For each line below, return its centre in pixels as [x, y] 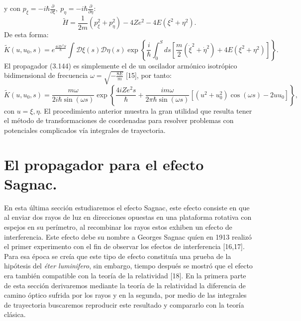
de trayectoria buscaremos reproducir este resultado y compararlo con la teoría [124, 304]
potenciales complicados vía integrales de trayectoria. [85, 130]
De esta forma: [26, 34]
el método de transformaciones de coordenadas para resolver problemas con [119, 120]
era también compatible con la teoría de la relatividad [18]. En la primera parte [125, 275]
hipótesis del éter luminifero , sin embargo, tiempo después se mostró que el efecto [128, 266]
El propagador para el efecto [104, 164]
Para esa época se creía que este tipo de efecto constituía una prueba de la [118, 256]
